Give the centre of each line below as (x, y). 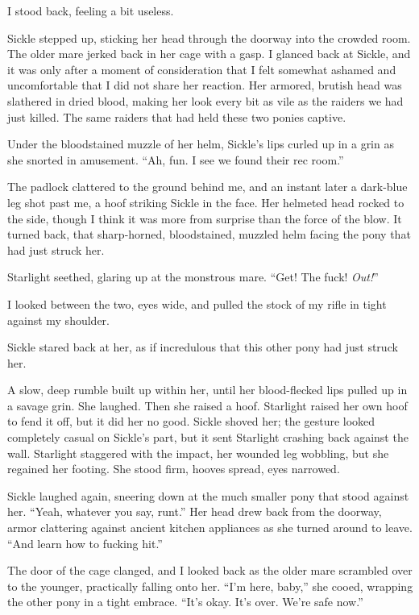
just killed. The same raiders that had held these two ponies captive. (177, 116)
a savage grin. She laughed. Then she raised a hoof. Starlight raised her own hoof (207, 405)
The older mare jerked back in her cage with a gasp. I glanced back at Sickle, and (209, 54)
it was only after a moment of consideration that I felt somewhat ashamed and (202, 69)
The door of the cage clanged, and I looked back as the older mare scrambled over (210, 570)
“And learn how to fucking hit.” (85, 543)
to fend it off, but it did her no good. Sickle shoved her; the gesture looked (191, 421)
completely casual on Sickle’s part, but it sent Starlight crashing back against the (208, 437)
